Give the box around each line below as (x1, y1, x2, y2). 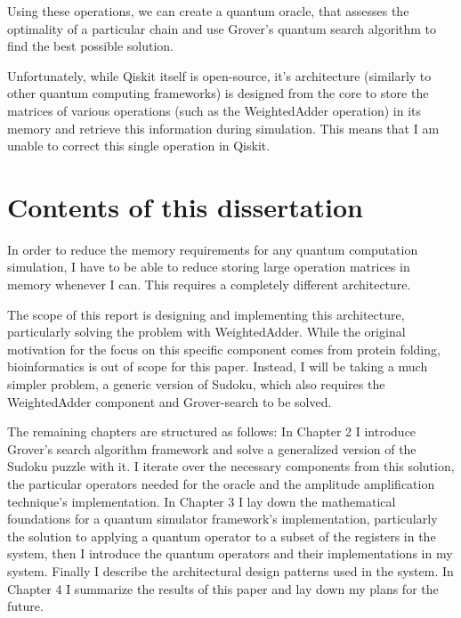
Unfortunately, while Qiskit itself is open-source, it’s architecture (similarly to (7, 66, 432, 85)
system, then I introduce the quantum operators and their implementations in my (7, 544, 453, 563)
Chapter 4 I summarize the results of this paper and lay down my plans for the (7, 579, 439, 598)
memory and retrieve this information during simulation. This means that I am (7, 118, 440, 137)
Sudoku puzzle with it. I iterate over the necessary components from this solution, (7, 457, 455, 476)
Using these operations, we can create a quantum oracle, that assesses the (7, 2, 409, 20)
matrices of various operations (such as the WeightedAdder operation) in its (7, 101, 421, 119)
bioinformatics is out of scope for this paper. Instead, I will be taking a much (7, 357, 428, 376)
